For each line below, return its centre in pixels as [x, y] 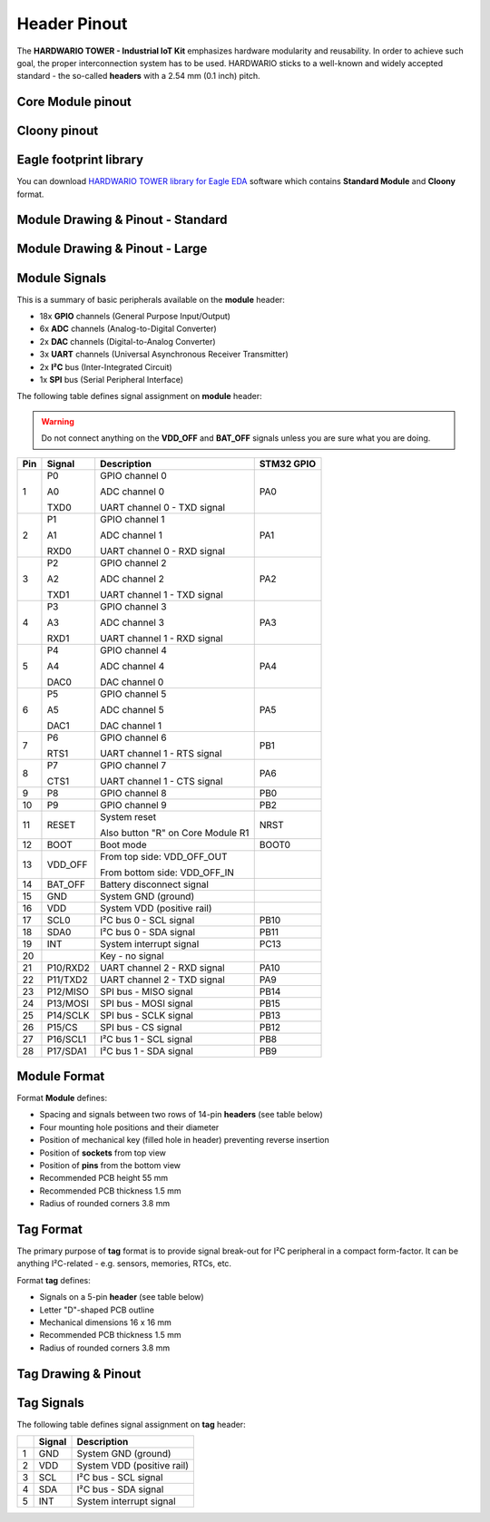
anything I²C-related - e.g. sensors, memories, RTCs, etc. [124, 1263]
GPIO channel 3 [133, 606]
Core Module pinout [74, 102]
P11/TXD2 [67, 980]
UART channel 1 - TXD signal [162, 594]
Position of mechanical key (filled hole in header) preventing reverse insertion [185, 1140]
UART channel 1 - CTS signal [162, 781]
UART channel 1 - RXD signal [162, 638]
